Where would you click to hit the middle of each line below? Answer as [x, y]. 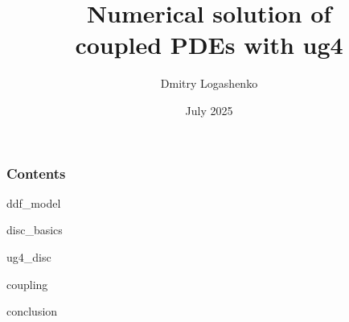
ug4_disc [29, 256]
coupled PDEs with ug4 [209, 45]
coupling [27, 284]
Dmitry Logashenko [209, 83]
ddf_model [34, 202]
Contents [36, 173]
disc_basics [35, 230]
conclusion [32, 311]
